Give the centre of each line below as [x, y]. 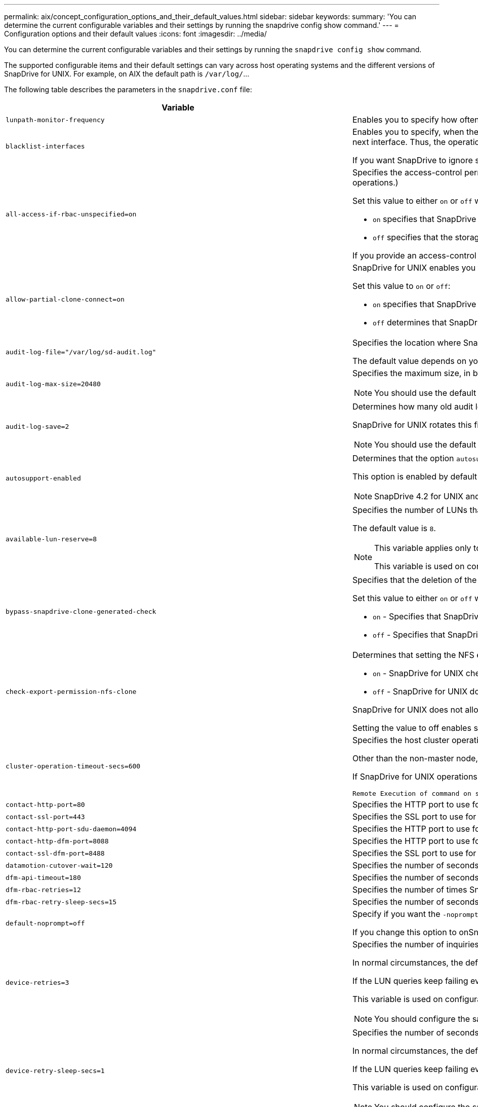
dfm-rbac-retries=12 [43, 890]
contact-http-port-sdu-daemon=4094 [71, 829]
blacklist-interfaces [45, 146]
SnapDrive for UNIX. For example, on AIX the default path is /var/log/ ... [127, 74]
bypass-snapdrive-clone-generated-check [81, 611]
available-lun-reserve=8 [51, 539]
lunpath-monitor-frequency [55, 120]
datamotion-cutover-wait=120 [59, 865]
